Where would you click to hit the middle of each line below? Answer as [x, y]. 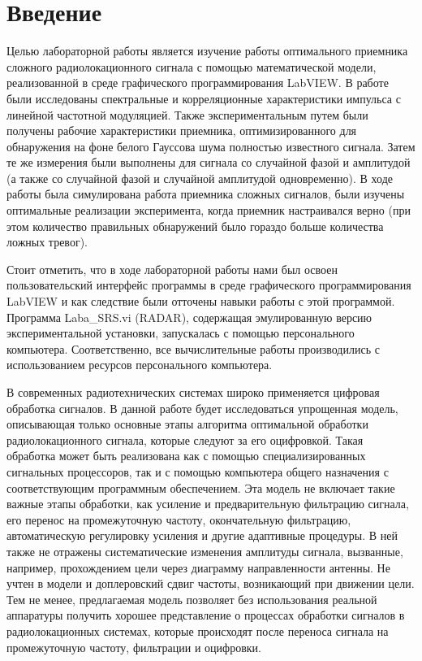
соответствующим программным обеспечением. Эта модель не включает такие [201, 487]
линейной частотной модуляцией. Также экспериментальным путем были [187, 114]
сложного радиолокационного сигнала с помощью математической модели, [192, 66]
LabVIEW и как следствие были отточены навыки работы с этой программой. [201, 301]
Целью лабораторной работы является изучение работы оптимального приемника [207, 51]
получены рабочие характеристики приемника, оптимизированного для [182, 130]
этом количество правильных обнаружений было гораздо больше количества [195, 226]
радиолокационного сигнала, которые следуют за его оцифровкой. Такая [185, 439]
